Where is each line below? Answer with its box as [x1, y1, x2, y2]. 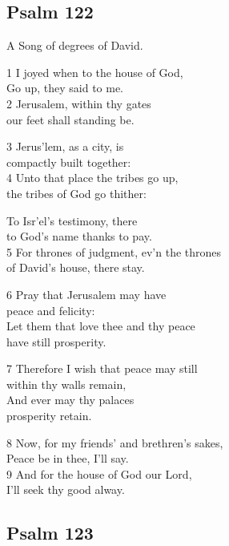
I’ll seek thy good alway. [6, 481, 125, 498]
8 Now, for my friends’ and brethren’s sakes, [6, 434, 223, 451]
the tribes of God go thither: [6, 184, 147, 201]
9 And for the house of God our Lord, [6, 465, 192, 482]
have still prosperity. [6, 333, 106, 350]
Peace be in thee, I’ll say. [6, 450, 129, 467]
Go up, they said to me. [6, 79, 124, 96]
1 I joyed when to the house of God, [6, 63, 183, 80]
